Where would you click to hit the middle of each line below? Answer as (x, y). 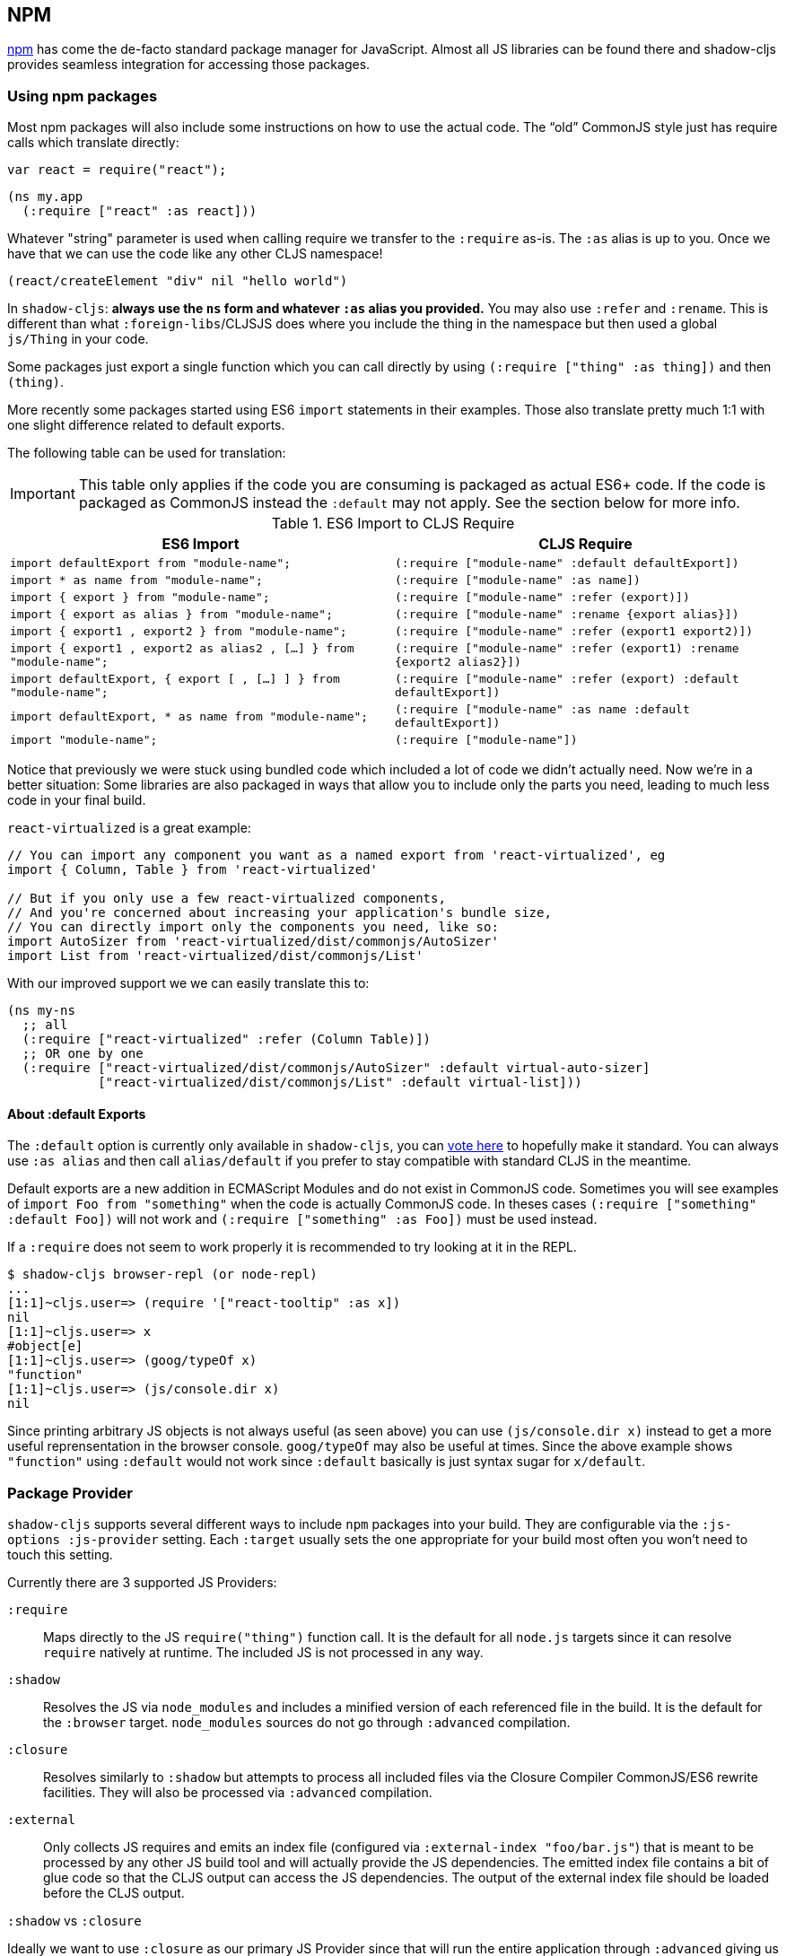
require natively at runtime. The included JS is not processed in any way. (263, 1653)
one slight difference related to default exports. (146, 425)
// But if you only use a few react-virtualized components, (227, 899)
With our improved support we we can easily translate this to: (188, 983)
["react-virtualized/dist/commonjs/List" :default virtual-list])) (340, 1083)
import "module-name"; (84, 740)
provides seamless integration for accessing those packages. (189, 65)
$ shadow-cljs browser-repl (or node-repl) (162, 1275)
